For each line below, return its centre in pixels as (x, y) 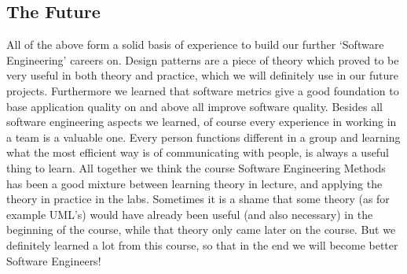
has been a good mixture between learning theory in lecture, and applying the (194, 183)
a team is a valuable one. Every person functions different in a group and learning (203, 137)
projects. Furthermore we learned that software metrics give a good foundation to (203, 90)
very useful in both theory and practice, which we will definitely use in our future (202, 75)
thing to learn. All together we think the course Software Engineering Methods (196, 167)
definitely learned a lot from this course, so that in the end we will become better (202, 244)
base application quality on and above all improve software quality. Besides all (194, 106)
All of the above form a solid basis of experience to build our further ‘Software (195, 44)
